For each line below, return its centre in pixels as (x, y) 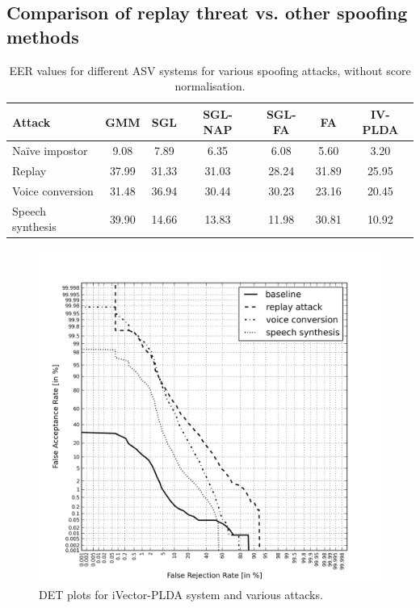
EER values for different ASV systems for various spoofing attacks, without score (210, 70)
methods (43, 36)
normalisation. (210, 86)
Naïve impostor (50, 151)
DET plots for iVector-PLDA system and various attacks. (181, 595)
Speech (29, 210)
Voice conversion (53, 190)
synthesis (34, 226)
